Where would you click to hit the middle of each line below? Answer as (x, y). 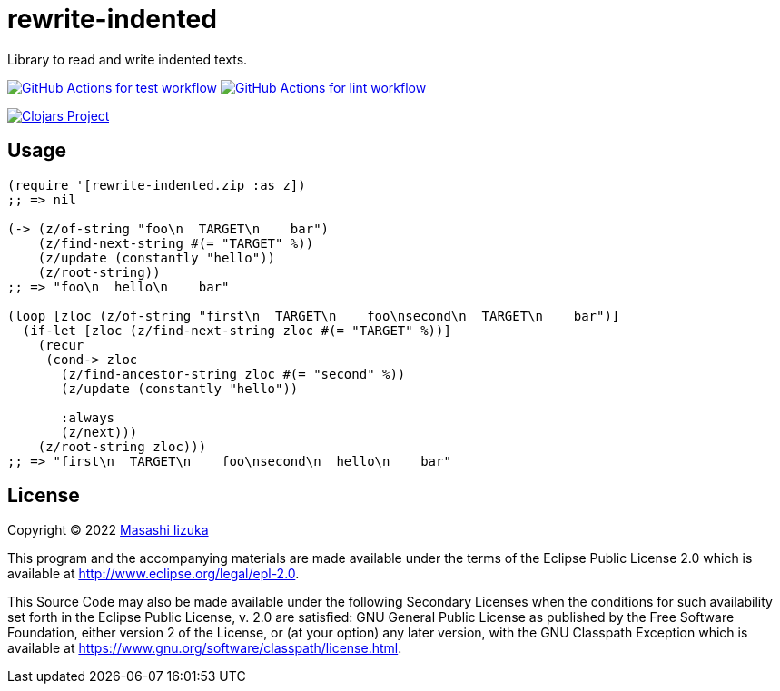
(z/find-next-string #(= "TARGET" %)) (176, 243)
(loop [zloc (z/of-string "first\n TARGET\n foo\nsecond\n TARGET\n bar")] (314, 316)
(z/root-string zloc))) (122, 446)
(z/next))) (99, 432)
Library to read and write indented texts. (128, 59)
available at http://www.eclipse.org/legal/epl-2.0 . (153, 574)
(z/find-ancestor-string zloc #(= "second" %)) (233, 374)
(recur (61, 345)
